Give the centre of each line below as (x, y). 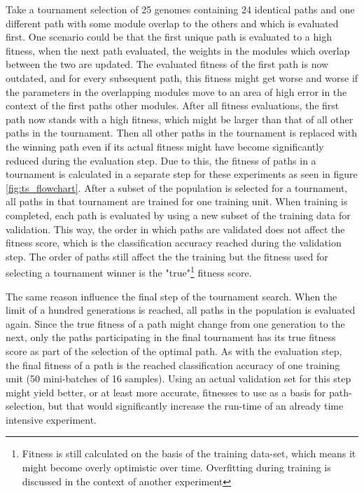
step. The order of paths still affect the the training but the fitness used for (167, 256)
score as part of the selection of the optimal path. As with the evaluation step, (174, 350)
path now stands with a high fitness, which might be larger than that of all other (180, 119)
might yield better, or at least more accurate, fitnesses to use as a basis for (166, 392)
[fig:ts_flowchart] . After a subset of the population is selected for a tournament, (177, 187)
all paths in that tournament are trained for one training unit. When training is (177, 201)
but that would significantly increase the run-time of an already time (196, 406)
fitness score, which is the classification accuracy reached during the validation (174, 243)
